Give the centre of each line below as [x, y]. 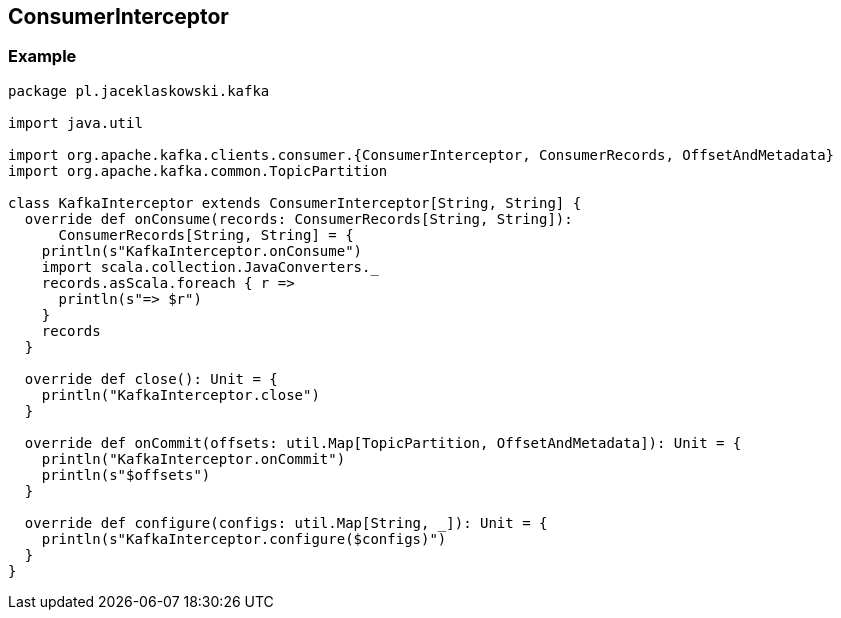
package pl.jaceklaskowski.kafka [139, 90]
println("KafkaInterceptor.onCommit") [193, 458]
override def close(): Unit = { [151, 378]
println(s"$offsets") [126, 474]
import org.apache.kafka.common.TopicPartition [198, 170]
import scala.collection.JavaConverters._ [210, 266]
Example [42, 56]
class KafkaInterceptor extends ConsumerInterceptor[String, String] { [295, 202]
